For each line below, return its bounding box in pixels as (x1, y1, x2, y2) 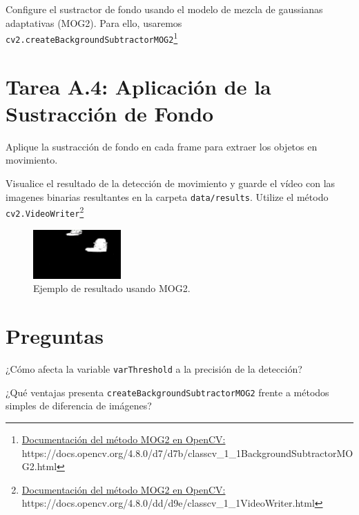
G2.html (21, 459, 57, 474)
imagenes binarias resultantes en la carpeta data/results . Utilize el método (6, 189, 329, 204)
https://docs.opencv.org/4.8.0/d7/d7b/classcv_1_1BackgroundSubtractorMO (21, 445, 353, 460)
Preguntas (6, 322, 104, 350)
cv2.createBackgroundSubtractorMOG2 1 (6, 30, 178, 45)
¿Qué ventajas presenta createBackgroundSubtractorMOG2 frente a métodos (6, 385, 329, 399)
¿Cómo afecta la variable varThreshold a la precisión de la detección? (6, 362, 302, 376)
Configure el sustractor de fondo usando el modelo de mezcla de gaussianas (6, 2, 323, 16)
